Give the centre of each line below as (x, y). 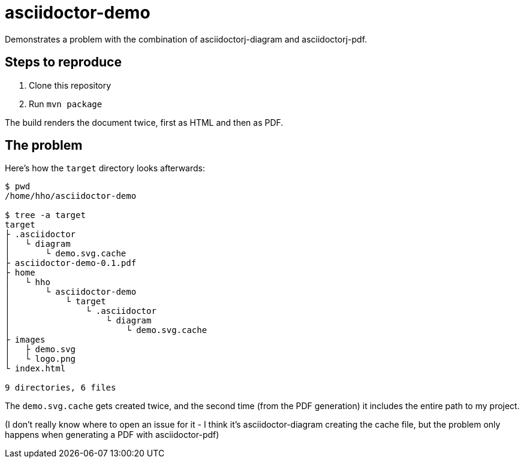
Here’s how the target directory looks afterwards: (105, 168)
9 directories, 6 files (61, 388)
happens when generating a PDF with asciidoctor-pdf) (112, 435)
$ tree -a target (45, 215)
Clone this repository (70, 85)
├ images (25, 340)
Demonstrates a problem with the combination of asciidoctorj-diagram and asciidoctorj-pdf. (186, 39)
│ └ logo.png (40, 359)
